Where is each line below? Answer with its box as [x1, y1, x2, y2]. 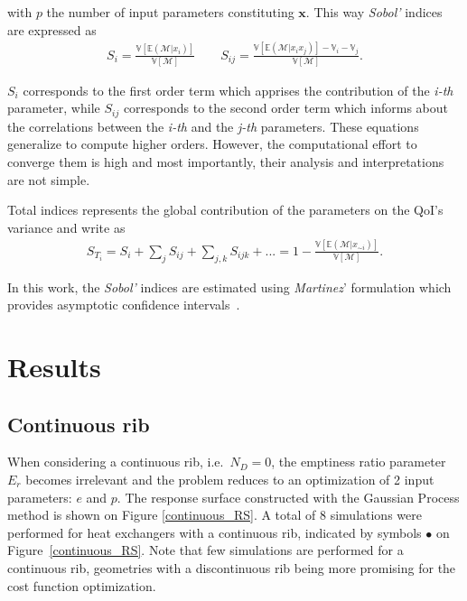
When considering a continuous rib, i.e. [7, 452, 224, 471]
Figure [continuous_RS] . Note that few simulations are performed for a [7, 541, 404, 559]
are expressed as [7, 20, 97, 39]
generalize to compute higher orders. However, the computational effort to [7, 134, 417, 153]
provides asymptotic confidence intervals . [7, 295, 240, 314]
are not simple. [7, 170, 90, 189]
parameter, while [7, 98, 100, 117]
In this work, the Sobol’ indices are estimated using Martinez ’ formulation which [7, 277, 452, 296]
